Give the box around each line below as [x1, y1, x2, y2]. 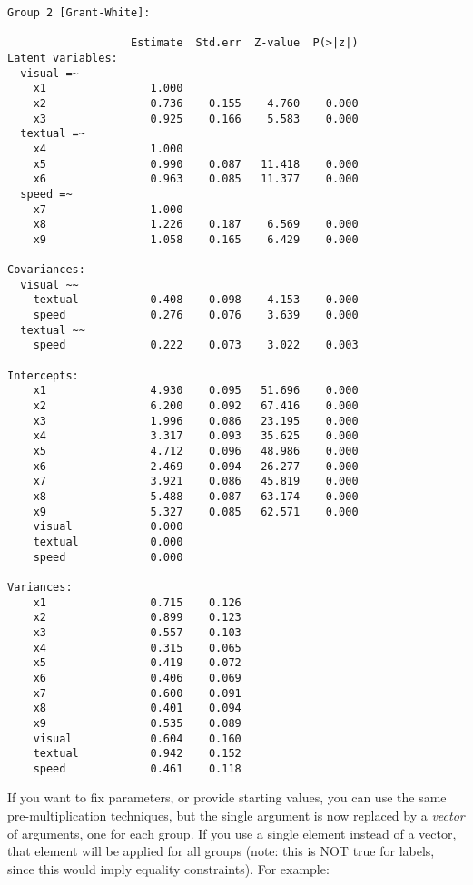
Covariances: [7, 263, 85, 277]
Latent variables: [7, 51, 118, 64]
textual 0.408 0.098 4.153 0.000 [33, 293, 359, 307]
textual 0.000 [33, 535, 183, 548]
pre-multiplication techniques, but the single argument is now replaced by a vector [7, 806, 465, 825]
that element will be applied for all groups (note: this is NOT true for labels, [7, 841, 435, 860]
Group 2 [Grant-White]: [7, 6, 151, 19]
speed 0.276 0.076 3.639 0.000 [33, 309, 359, 322]
